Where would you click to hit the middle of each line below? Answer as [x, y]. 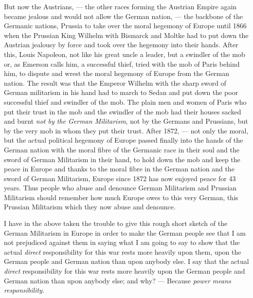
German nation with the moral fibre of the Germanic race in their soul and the [122, 149]
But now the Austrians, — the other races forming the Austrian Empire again [120, 6]
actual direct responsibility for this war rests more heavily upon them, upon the [123, 251]
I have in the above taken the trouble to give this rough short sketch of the [116, 223]
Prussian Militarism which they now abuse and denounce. [90, 207]
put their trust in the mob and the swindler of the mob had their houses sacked [123, 111]
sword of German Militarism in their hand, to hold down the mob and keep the [122, 159]
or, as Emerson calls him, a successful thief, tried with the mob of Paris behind [122, 64]
